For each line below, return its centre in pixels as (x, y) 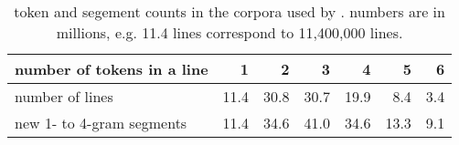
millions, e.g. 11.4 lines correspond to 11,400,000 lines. (229, 32)
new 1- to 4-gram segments (101, 123)
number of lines (64, 96)
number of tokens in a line (112, 69)
